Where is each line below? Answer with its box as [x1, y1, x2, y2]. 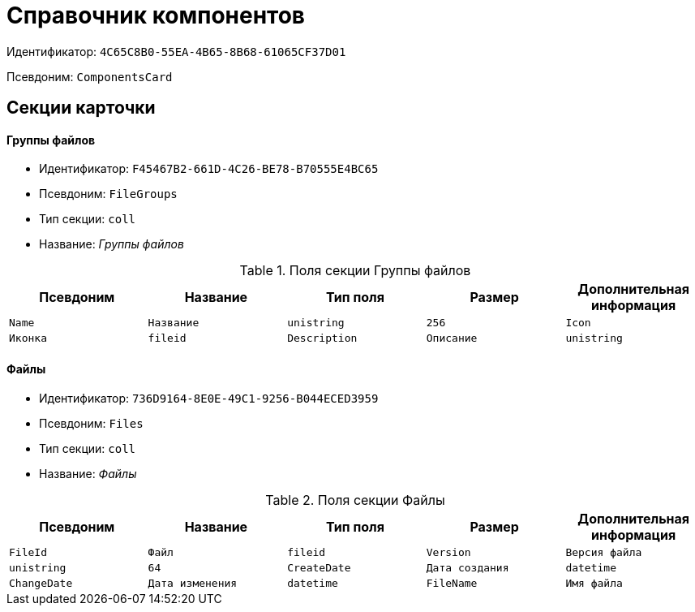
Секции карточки [6, 97, 156, 119]
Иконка [9, 332, 47, 345]
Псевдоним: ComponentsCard [6, 69, 173, 84]
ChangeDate [9, 576, 73, 589]
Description [287, 332, 358, 345]
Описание [426, 332, 478, 345]
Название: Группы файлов [39, 237, 184, 252]
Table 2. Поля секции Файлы [265, 491, 445, 508]
